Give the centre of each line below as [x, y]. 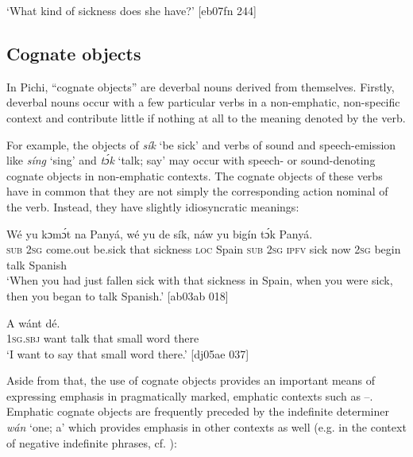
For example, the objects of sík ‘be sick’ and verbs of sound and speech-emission [201, 144]
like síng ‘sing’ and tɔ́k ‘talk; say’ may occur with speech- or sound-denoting [191, 160]
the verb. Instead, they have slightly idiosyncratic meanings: [153, 206]
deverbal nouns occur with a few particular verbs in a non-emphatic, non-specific [203, 102]
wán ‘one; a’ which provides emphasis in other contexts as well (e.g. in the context [206, 427]
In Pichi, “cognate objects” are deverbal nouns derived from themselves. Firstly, [201, 86]
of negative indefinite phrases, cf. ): [92, 442]
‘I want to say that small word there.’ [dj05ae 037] [128, 353]
